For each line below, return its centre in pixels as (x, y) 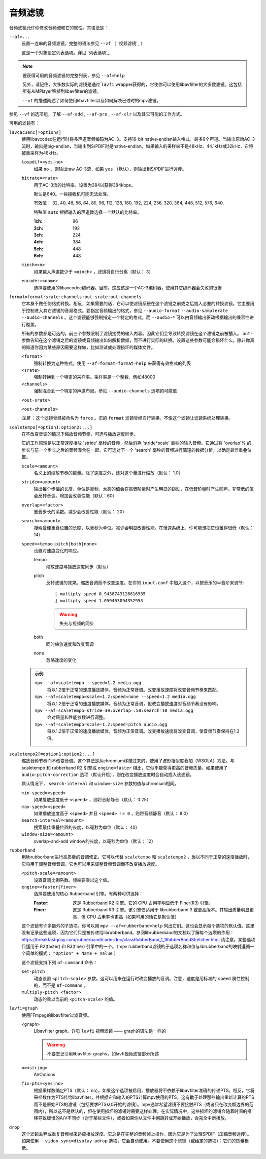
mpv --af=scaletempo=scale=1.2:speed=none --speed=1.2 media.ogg (115, 697)
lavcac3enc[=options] (35, 132)
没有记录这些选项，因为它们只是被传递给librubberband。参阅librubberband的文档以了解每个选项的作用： (128, 932)
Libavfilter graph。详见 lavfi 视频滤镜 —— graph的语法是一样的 (100, 1031)
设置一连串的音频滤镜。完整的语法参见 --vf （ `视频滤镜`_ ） (83, 43)
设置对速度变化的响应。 (57, 550)
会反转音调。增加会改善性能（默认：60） (75, 496)
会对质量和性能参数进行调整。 (77, 717)
